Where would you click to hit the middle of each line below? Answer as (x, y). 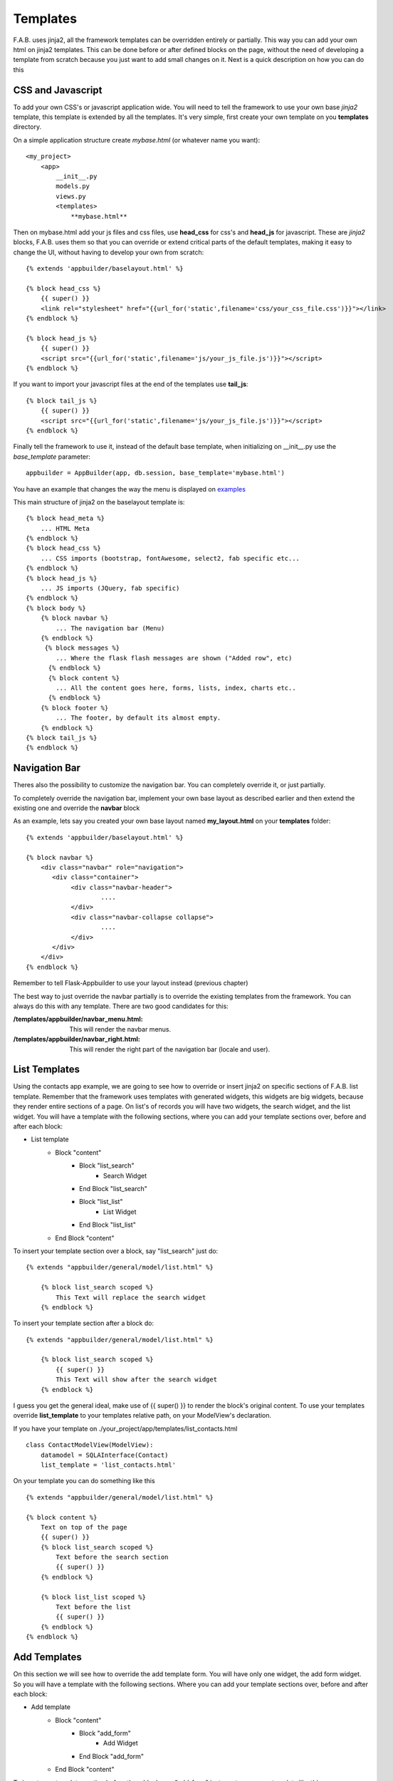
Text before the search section (112, 1557)
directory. (27, 127)
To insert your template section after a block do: (84, 1323)
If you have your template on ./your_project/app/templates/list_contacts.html (125, 1428)
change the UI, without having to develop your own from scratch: (109, 252)
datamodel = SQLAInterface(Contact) (104, 1455)
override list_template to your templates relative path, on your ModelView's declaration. (142, 1416)
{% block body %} (56, 608)
